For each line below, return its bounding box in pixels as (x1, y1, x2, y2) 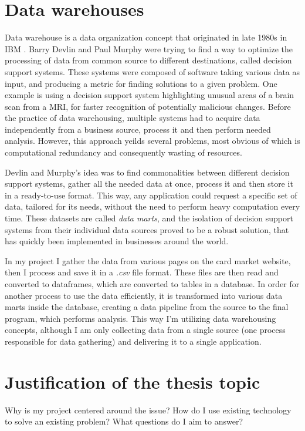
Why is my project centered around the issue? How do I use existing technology (5, 403, 292, 416)
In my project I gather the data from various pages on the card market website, (5, 254, 291, 267)
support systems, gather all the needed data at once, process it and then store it (5, 177, 293, 190)
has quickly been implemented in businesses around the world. (5, 235, 229, 247)
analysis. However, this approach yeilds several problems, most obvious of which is (5, 134, 300, 147)
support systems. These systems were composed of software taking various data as (5, 65, 300, 78)
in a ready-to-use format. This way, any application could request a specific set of (5, 188, 297, 201)
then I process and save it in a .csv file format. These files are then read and (5, 266, 279, 278)
